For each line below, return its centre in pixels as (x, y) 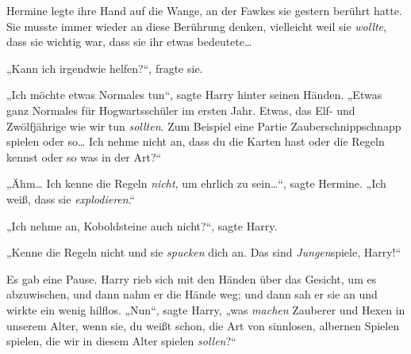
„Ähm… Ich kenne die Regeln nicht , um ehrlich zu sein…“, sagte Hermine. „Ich (196, 183)
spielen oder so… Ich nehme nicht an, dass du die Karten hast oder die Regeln (196, 141)
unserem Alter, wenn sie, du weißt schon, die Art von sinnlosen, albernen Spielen (203, 325)
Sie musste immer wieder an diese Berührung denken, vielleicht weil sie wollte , (196, 26)
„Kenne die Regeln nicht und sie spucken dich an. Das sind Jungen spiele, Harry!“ (204, 252)
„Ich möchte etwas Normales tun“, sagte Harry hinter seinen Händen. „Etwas (194, 95)
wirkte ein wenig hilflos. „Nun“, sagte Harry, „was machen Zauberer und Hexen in (206, 309)
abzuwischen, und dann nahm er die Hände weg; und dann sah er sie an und (192, 294)
